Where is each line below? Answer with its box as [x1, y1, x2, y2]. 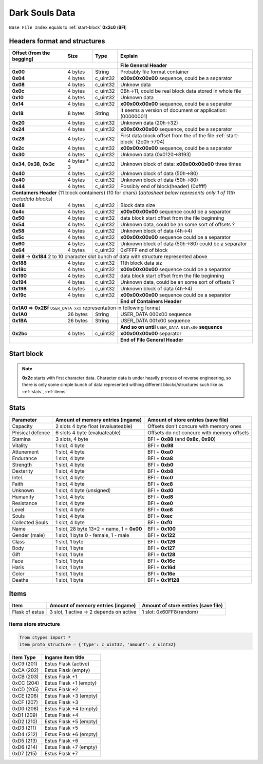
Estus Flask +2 [44, 686, 78, 693]
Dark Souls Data [9, 7, 75, 18]
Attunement [12, 448, 39, 455]
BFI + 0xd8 [147, 493, 173, 500]
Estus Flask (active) [44, 660, 90, 667]
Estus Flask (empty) [44, 667, 90, 674]
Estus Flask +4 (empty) [44, 705, 98, 712]
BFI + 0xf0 [147, 519, 173, 526]
